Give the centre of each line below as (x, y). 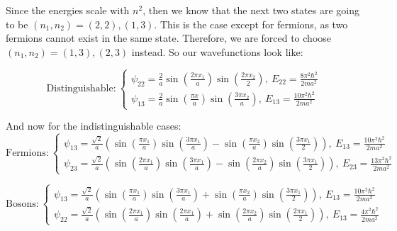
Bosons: (22, 204)
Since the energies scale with (68, 10)
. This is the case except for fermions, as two (251, 24)
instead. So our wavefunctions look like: (217, 51)
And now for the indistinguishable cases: (94, 126)
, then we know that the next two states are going (251, 10)
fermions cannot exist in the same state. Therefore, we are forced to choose (169, 38)
